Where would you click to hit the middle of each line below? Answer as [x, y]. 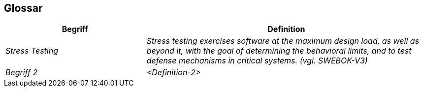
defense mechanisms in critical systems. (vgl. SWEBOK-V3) [257, 61]
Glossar [23, 8]
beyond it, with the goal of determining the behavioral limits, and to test [279, 51]
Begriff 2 [22, 73]
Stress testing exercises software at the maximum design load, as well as [283, 41]
